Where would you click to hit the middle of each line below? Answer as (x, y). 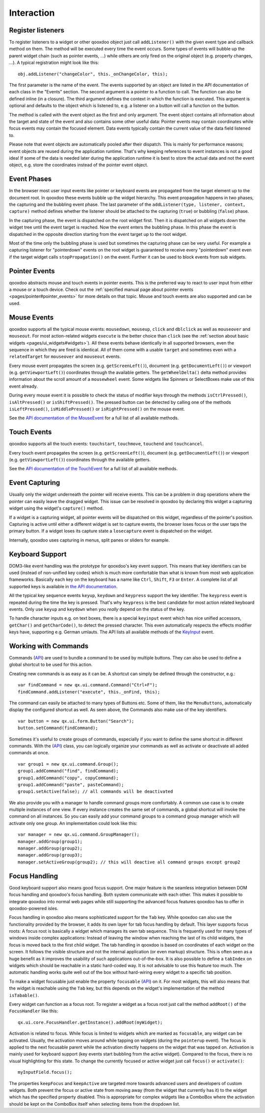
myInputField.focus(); (45, 1072)
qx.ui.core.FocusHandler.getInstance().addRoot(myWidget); (90, 1022)
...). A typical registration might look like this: (54, 63)
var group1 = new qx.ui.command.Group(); (68, 764)
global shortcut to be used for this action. (51, 665)
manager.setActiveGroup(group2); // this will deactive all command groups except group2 (129, 862)
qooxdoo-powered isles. (34, 908)
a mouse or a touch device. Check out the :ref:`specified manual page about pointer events (101, 289)
